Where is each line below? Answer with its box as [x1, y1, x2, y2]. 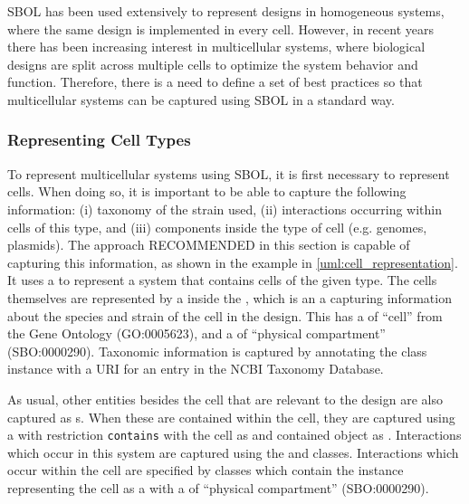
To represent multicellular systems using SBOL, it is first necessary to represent [7, 164, 450, 183]
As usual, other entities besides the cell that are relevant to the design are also [7, 389, 443, 408]
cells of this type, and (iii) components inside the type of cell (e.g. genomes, [7, 217, 427, 236]
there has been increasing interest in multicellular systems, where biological [7, 37, 426, 56]
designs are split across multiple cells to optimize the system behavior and [7, 54, 418, 73]
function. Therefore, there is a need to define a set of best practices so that [7, 72, 423, 91]
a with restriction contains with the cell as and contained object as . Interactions [7, 425, 462, 444]
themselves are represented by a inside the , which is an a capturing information [7, 288, 452, 307]
